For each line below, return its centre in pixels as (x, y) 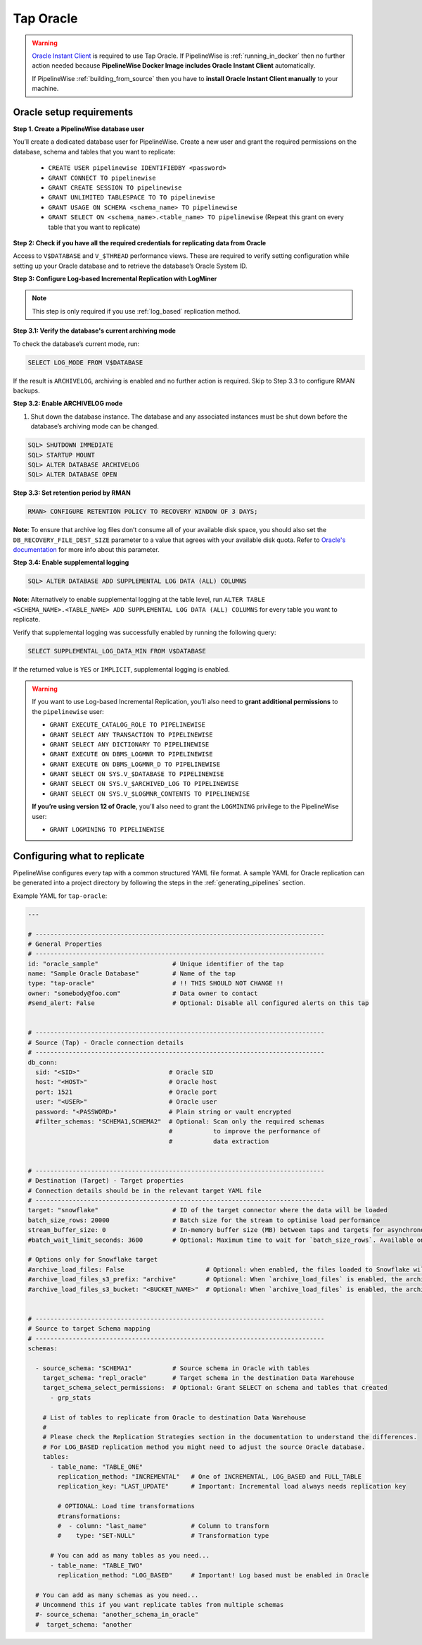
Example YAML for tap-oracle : (60, 896)
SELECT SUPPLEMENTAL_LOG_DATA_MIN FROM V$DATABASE (117, 651)
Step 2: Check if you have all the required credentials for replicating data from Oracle (140, 242)
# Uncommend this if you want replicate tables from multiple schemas (160, 1605)
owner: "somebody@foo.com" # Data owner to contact (143, 993)
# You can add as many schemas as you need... (117, 1595)
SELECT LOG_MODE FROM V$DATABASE (85, 362)
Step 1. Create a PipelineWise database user (78, 129)
